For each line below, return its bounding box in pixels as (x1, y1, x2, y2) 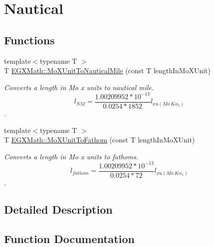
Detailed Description (4, 201, 113, 217)
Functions (4, 32, 55, 47)
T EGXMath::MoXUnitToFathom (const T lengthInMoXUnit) (4, 134, 195, 145)
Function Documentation (4, 231, 135, 246)
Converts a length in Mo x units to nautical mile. (4, 82, 154, 92)
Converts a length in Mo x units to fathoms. (4, 151, 138, 161)
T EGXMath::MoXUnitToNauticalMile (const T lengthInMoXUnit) (4, 65, 211, 76)
